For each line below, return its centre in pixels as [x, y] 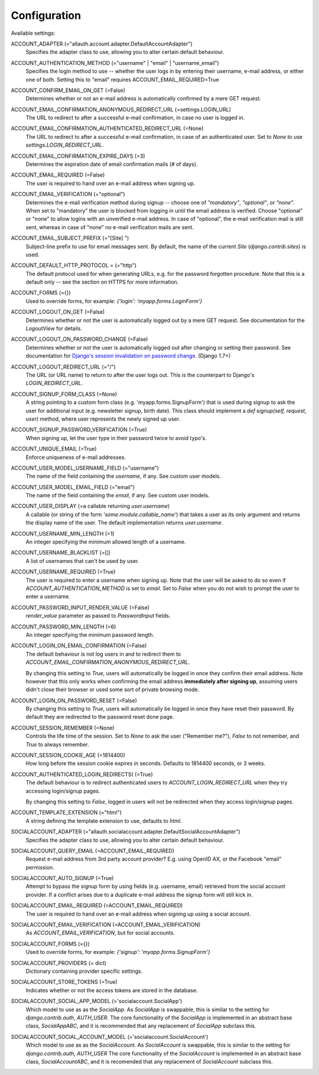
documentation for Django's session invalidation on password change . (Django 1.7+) [128, 356]
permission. [40, 867]
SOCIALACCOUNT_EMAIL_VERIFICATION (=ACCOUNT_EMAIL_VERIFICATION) [106, 925]
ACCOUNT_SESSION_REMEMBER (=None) [63, 728]
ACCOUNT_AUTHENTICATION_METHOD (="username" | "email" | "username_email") [115, 63]
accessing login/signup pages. [63, 791]
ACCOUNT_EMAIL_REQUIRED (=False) [58, 175]
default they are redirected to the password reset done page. [100, 717]
